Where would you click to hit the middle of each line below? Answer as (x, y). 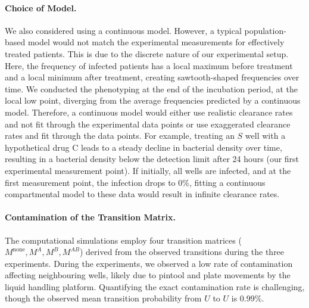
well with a (265, 136)
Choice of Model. (41, 7)
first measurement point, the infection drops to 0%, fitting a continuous (135, 182)
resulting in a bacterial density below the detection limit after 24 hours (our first (152, 159)
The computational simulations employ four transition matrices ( (123, 240)
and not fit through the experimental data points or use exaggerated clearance (148, 124)
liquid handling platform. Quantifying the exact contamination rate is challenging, (155, 286)
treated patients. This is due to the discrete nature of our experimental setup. (147, 53)
